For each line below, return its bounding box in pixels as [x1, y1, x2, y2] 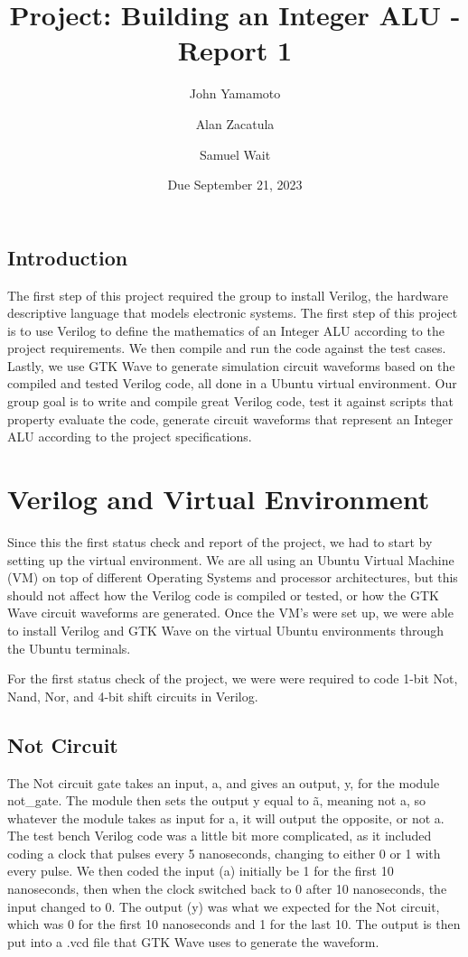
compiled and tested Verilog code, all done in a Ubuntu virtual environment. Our [7, 374, 457, 393]
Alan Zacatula [195, 114, 275, 133]
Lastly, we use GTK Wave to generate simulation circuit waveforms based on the [7, 356, 455, 375]
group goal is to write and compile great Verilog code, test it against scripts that [7, 392, 454, 411]
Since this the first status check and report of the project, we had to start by [7, 532, 433, 551]
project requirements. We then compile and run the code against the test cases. [7, 339, 446, 358]
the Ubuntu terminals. [7, 638, 131, 657]
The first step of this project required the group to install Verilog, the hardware [7, 285, 448, 304]
